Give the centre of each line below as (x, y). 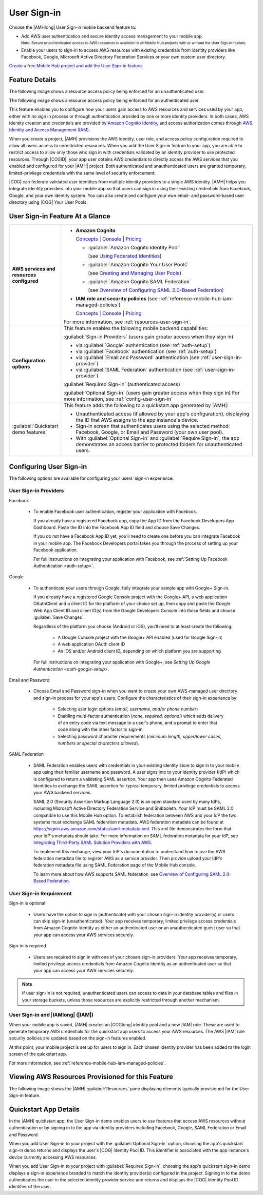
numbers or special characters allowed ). (99, 743)
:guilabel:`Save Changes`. (59, 617)
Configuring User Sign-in (48, 466)
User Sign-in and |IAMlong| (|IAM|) (51, 1015)
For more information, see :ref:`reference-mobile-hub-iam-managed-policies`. (87, 1063)
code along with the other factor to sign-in (100, 729)
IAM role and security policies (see (117, 299)
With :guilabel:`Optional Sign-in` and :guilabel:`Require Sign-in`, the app (158, 438)
